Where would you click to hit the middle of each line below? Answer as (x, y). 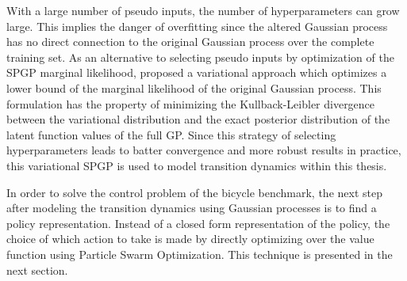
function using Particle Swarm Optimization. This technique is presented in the (200, 254)
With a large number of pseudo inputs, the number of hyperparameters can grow (203, 10)
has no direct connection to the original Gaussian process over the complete (190, 42)
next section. (37, 270)
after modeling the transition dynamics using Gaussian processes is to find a (192, 208)
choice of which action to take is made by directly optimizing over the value (190, 239)
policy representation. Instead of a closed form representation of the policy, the (198, 223)
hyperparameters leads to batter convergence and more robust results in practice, (204, 150)
